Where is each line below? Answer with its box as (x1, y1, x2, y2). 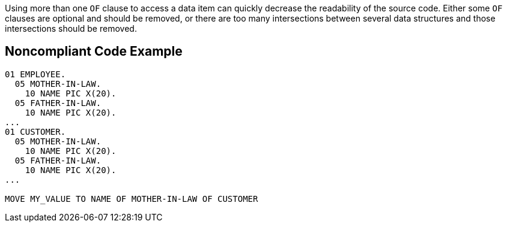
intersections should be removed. (5, 23, 137, 34)
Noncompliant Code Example (5, 44, 183, 59)
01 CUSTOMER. (5, 126, 66, 137)
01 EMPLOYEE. (5, 69, 66, 79)
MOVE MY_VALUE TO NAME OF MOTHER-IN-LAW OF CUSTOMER (5, 193, 258, 204)
